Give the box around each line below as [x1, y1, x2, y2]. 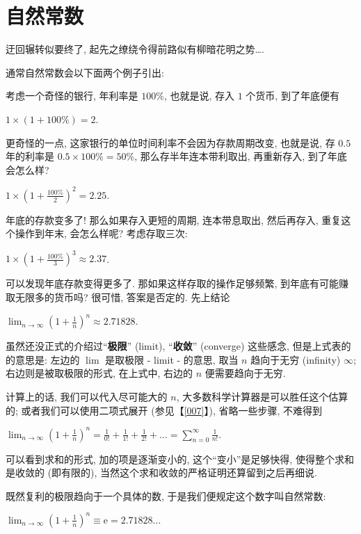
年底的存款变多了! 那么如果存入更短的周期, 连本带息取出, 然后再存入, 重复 [6, 212, 342, 227]
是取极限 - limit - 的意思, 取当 [105, 352, 239, 366]
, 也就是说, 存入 [163, 88, 234, 103]
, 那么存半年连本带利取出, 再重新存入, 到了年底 [134, 149, 347, 163]
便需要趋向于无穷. [204, 366, 286, 380]
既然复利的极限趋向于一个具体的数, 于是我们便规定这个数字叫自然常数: [6, 488, 326, 503]
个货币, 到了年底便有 [246, 88, 339, 103]
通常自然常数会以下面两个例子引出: [6, 65, 164, 79]
